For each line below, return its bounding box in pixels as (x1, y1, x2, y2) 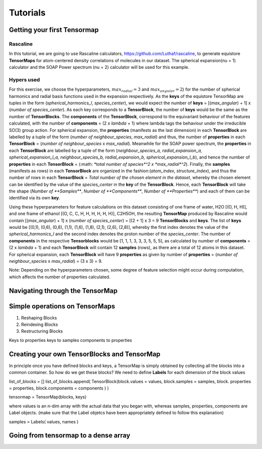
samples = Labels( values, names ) (9, 418, 79, 424)
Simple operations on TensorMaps (9, 302, 115, 310)
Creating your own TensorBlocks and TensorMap (9, 350, 161, 358)
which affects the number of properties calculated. (9, 274, 111, 280)
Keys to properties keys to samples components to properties (9, 337, 132, 343)
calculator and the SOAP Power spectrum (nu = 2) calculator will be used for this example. (9, 64, 189, 70)
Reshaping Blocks (21, 315, 57, 321)
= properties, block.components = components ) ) (9, 385, 109, 391)
